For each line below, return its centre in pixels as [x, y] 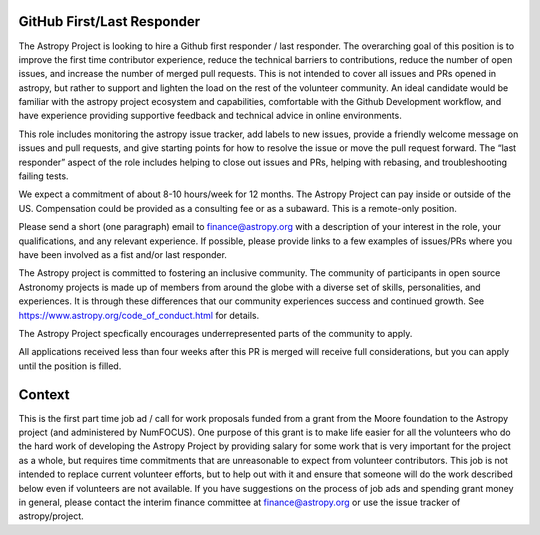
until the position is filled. [70, 366]
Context [44, 394]
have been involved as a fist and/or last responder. [122, 254]
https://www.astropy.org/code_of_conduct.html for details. [139, 315]
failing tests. [43, 176]
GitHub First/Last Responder [109, 21]
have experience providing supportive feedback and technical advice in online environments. [210, 116]
